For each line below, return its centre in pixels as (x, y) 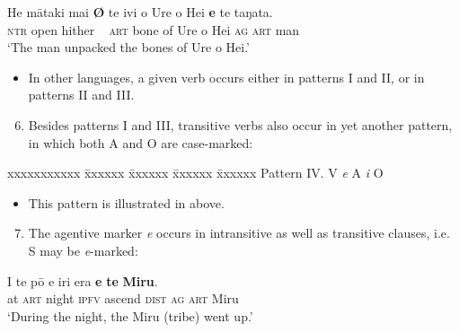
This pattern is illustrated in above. (126, 202)
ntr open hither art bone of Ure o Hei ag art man (154, 29)
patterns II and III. (81, 95)
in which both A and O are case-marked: (141, 142)
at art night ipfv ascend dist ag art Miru (123, 298)
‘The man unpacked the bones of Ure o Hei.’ (128, 47)
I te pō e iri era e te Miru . (83, 280)
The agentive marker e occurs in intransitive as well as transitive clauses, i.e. (239, 233)
